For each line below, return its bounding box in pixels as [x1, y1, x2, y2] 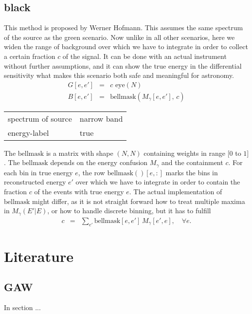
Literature [4, 246, 73, 266]
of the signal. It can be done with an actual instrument [62, 51, 227, 61]
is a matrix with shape [46, 148, 113, 158]
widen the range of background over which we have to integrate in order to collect [4, 41, 248, 52]
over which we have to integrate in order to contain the [75, 177, 240, 187]
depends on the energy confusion [50, 157, 148, 167]
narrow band [79, 112, 123, 124]
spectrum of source [8, 112, 72, 124]
